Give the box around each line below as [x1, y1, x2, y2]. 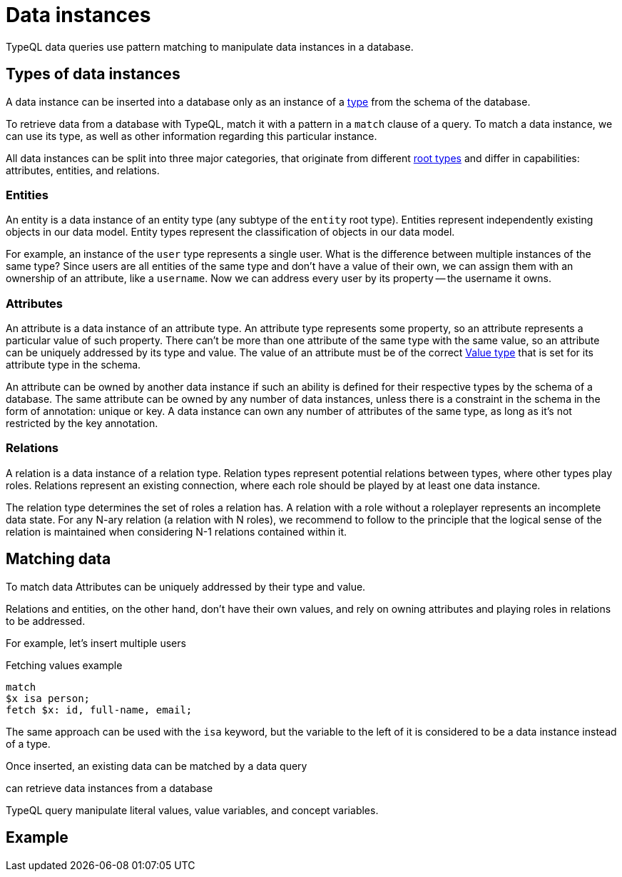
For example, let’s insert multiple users [6, 636, 186, 649]
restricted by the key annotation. [6, 417, 158, 430]
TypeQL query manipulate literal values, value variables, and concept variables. [6, 803, 379, 816]
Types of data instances [6, 65, 180, 84]
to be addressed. [6, 614, 86, 627]
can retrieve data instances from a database [6, 781, 213, 794]
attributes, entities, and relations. [6, 164, 160, 176]
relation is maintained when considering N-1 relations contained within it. [6, 525, 347, 538]
